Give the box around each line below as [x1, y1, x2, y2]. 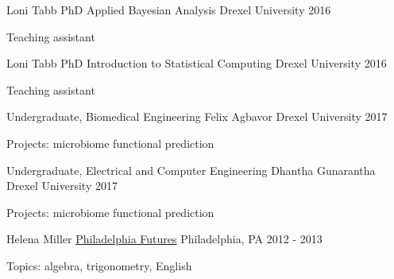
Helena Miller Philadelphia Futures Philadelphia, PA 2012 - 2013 [6, 231, 323, 247]
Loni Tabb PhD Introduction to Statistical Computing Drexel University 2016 [6, 55, 387, 72]
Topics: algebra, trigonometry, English [6, 257, 192, 273]
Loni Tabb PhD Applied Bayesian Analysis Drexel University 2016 [6, 2, 331, 17]
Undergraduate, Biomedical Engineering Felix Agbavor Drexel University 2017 [6, 108, 388, 125]
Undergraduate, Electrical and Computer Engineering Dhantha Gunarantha [6, 161, 376, 178]
